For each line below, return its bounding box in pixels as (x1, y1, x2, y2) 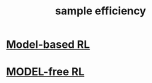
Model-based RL (6, 38, 90, 51)
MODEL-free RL (6, 65, 85, 79)
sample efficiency (54, 4, 147, 18)
